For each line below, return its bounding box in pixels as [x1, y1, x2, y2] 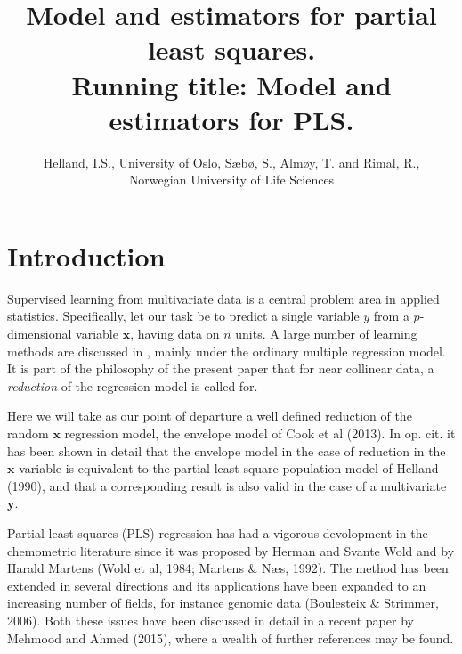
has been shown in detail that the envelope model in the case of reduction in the [7, 441, 446, 460]
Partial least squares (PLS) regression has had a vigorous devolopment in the [7, 523, 428, 542]
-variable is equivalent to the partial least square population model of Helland [14, 459, 439, 478]
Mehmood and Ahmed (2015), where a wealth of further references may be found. [7, 628, 454, 647]
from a [373, 307, 409, 325]
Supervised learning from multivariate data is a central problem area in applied [7, 289, 440, 307]
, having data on [130, 324, 220, 342]
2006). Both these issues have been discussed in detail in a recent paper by [7, 610, 414, 629]
